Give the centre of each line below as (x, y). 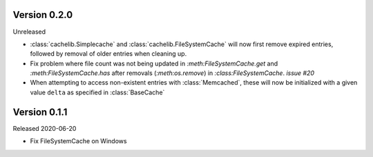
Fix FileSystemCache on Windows (78, 141)
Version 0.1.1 (40, 112)
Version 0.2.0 (43, 15)
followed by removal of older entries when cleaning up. (108, 54)
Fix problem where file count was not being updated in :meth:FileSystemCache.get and (154, 63)
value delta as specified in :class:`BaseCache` (97, 92)
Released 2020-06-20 (45, 128)
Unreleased (29, 32)
